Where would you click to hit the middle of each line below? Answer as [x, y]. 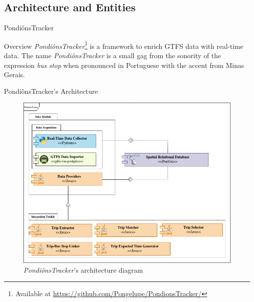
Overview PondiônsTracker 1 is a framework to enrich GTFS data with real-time [124, 45]
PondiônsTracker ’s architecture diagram [83, 270]
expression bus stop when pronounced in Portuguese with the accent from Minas [124, 65]
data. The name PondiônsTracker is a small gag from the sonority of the [113, 55]
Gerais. [14, 75]
